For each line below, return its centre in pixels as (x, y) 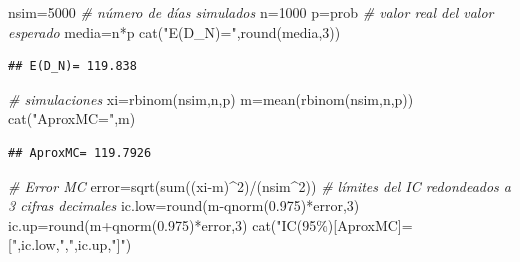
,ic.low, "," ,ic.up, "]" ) (74, 244)
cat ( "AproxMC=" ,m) (72, 118)
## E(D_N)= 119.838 (72, 66)
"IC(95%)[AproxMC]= (344, 224)
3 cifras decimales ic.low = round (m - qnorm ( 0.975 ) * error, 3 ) (184, 205)
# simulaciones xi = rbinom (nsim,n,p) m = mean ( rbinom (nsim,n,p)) (211, 98)
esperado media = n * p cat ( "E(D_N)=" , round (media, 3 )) (174, 31)
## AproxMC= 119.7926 (80, 152)
